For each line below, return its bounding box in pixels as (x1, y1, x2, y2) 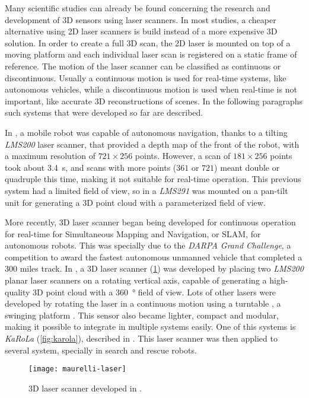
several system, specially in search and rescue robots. (5, 343, 197, 356)
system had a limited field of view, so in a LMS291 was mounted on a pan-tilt (5, 184, 288, 196)
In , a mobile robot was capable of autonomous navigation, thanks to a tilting (5, 126, 288, 138)
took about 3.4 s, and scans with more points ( (5, 161, 177, 173)
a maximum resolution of (5, 149, 95, 162)
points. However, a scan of (135, 149, 231, 162)
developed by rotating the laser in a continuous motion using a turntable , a (5, 297, 281, 310)
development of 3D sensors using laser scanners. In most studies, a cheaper (5, 13, 276, 26)
